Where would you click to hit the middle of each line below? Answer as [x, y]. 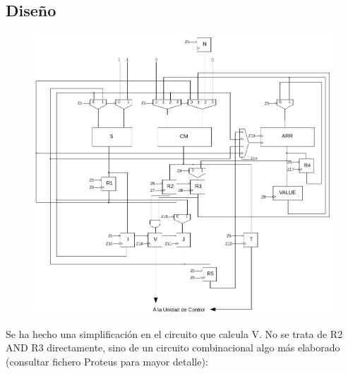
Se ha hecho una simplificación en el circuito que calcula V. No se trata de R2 [174, 333]
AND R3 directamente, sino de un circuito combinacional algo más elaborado [173, 347]
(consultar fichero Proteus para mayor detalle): [107, 362]
